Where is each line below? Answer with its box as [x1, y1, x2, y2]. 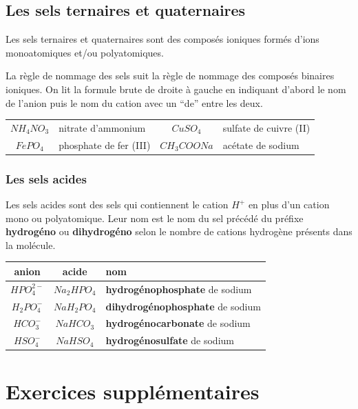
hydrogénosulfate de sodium [105, 333, 234, 348]
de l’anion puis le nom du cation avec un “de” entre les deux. [6, 95, 263, 110]
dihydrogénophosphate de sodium [105, 299, 261, 313]
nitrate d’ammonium [59, 120, 146, 134]
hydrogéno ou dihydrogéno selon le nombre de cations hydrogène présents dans [6, 224, 352, 239]
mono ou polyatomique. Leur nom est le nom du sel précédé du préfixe [6, 210, 304, 225]
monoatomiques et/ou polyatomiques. [6, 45, 164, 59]
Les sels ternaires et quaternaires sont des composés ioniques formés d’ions [6, 32, 319, 46]
